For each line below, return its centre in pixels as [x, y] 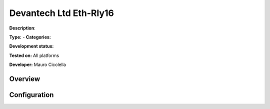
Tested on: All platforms [34, 55]
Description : [22, 28]
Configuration [31, 95]
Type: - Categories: [30, 37]
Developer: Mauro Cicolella [37, 64]
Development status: [31, 46]
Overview [25, 79]
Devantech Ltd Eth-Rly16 [62, 13]
